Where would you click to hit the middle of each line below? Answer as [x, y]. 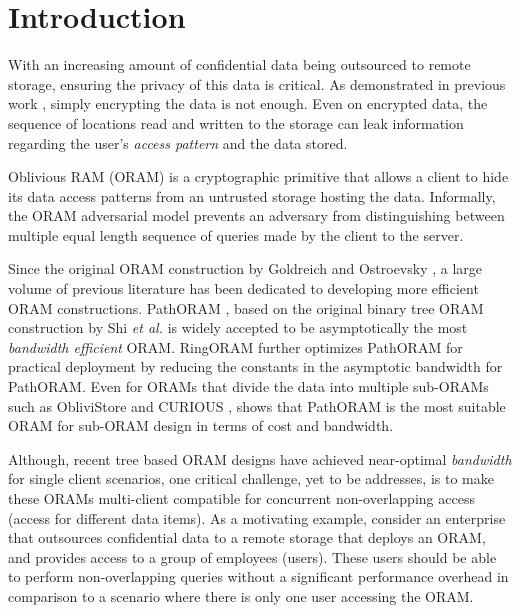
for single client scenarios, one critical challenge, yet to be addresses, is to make [251, 478]
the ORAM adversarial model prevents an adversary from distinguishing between [256, 215]
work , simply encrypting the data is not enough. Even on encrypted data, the [248, 103]
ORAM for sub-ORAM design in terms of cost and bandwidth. [201, 425]
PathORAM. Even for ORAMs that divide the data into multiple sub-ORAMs [248, 386]
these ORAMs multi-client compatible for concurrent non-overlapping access [241, 498]
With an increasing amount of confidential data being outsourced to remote [239, 64]
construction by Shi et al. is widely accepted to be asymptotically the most [238, 327]
